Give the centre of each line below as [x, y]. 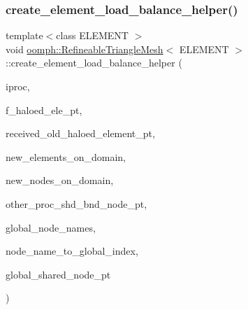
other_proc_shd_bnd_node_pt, [76, 203]
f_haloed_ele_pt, [44, 110]
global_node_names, [51, 227]
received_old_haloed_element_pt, [80, 133]
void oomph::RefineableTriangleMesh [85, 49]
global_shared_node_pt [58, 274]
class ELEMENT [92, 35]
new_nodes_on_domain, [60, 180]
